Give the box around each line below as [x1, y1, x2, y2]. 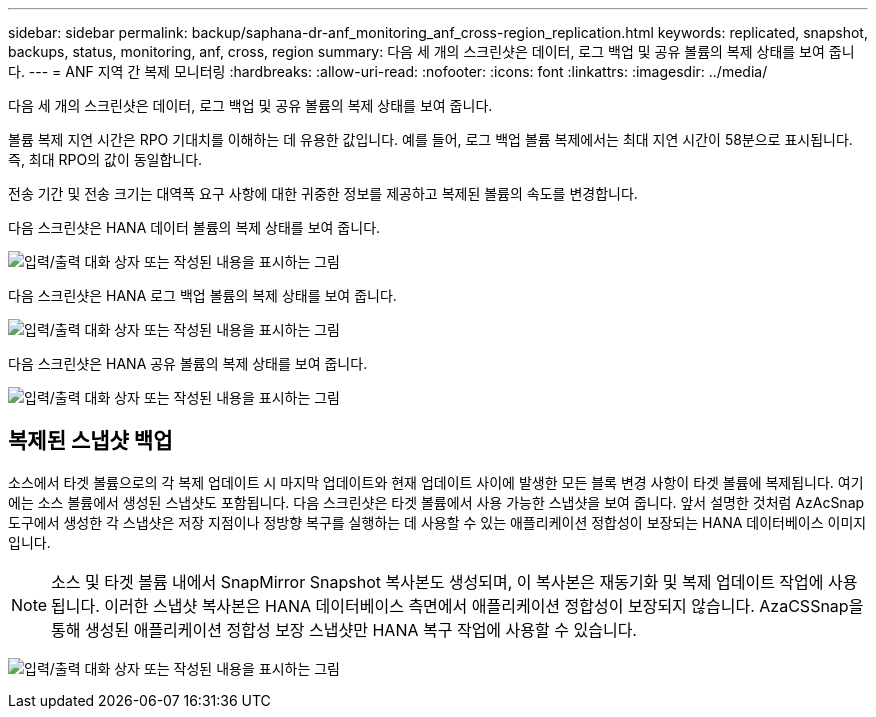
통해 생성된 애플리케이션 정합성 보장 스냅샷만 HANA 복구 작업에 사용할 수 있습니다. [51, 619, 637, 640]
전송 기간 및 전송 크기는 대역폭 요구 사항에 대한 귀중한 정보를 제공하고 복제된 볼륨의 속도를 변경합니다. [8, 185, 638, 202]
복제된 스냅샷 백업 [8, 428, 173, 454]
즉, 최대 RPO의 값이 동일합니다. [8, 151, 203, 168]
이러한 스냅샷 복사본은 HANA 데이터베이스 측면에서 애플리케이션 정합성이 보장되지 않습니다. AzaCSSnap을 [104, 595, 864, 616]
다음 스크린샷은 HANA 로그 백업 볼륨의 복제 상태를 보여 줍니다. [8, 287, 397, 304]
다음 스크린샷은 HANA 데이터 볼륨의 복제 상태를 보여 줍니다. [8, 219, 381, 236]
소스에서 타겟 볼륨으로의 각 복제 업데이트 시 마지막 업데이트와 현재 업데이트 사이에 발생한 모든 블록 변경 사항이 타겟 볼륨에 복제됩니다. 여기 [8, 473, 864, 491]
